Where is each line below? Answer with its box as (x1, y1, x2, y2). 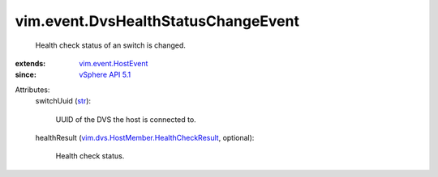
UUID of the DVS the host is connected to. (55, 114, 196, 124)
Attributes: (15, 85, 50, 95)
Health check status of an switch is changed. (35, 40, 187, 50)
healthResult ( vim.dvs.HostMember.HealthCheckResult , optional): (35, 133, 255, 142)
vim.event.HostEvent (79, 58, 148, 68)
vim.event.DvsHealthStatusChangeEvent (15, 12, 300, 30)
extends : (15, 58, 46, 68)
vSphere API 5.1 (79, 70, 131, 80)
